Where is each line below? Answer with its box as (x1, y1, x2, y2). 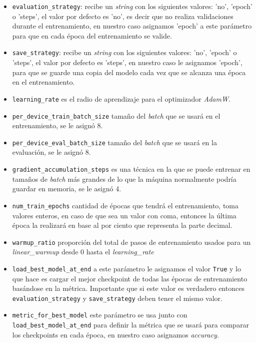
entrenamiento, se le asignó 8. (12, 120, 103, 131)
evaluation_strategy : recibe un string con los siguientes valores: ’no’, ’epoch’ (12, 1, 252, 11)
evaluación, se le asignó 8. (12, 147, 91, 157)
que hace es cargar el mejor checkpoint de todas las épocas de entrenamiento (12, 273, 247, 283)
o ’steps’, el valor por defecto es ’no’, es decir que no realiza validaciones (12, 11, 233, 21)
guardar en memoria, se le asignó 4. (12, 183, 121, 194)
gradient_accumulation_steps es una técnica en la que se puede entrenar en (12, 164, 250, 174)
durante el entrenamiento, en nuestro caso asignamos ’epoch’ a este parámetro (12, 21, 252, 31)
